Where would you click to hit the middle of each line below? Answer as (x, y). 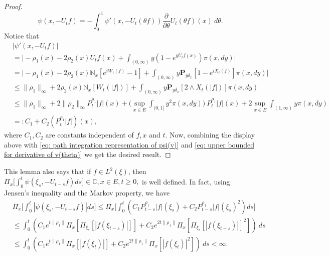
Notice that (22, 35)
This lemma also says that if (48, 171)
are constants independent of (90, 135)
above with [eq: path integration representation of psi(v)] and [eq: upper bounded (129, 144)
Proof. (13, 6)
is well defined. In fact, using (186, 181)
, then (137, 171)
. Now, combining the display (210, 135)
